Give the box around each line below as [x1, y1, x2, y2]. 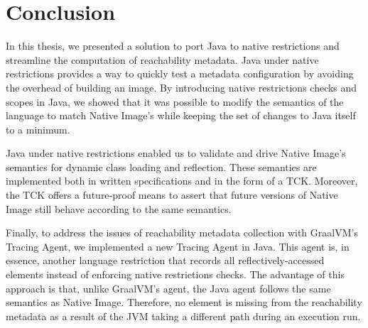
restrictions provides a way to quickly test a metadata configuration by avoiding [6, 66, 354, 81]
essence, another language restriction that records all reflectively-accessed [6, 253, 325, 268]
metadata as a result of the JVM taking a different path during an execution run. [6, 308, 361, 323]
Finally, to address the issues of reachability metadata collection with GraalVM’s [6, 225, 358, 240]
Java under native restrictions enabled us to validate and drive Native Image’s [6, 146, 346, 160]
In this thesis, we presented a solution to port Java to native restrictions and [6, 38, 340, 53]
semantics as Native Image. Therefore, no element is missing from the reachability [6, 295, 362, 310]
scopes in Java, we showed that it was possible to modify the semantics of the [6, 94, 344, 109]
